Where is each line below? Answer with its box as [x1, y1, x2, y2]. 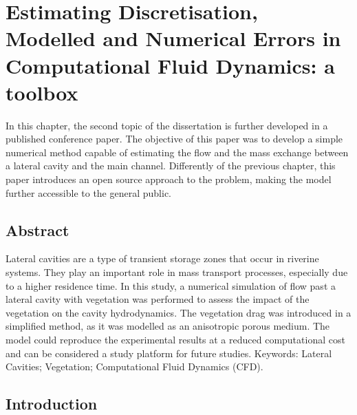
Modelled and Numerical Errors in [6, 24, 341, 52]
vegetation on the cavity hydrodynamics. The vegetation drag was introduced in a [6, 305, 351, 319]
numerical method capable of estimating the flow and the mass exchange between [6, 145, 349, 159]
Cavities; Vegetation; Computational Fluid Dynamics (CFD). [6, 359, 263, 374]
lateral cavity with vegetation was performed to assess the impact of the [6, 292, 310, 306]
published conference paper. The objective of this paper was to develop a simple [6, 131, 343, 146]
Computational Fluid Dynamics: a [6, 51, 335, 79]
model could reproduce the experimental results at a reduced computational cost [6, 332, 345, 347]
